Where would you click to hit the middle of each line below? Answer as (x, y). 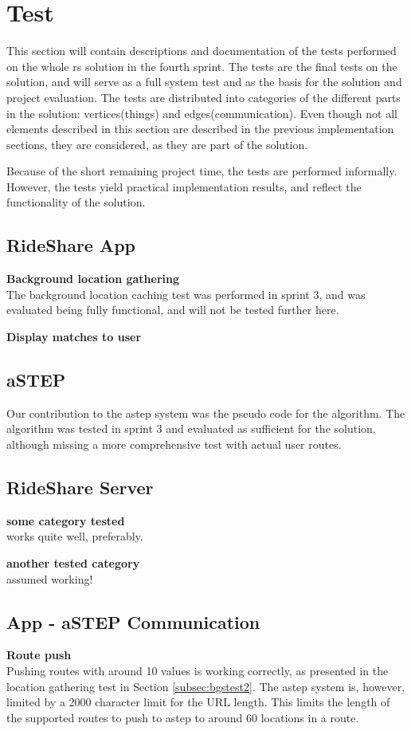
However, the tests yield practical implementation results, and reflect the (184, 186)
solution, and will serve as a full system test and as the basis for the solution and (204, 82)
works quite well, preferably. (75, 536)
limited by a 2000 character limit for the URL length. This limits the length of (198, 702)
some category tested (66, 520)
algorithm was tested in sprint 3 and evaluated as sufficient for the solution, (191, 428)
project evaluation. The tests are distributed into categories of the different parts (204, 97)
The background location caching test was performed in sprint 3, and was (186, 294)
